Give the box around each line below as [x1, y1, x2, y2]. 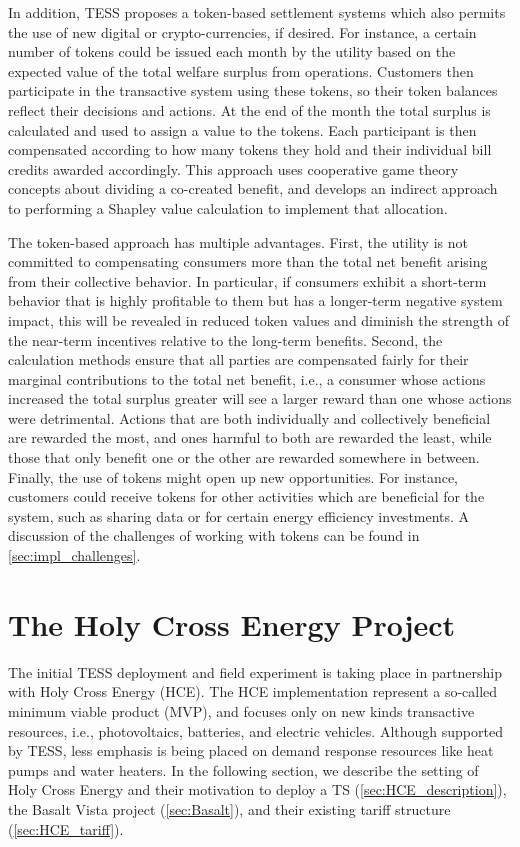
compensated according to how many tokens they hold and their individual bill [8, 139, 492, 160]
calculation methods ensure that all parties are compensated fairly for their [8, 349, 469, 370]
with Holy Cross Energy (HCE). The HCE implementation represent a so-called [8, 681, 498, 702]
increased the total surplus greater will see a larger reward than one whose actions [8, 388, 512, 409]
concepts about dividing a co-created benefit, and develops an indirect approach [8, 178, 498, 199]
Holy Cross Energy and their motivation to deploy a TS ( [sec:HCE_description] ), [8, 779, 507, 800]
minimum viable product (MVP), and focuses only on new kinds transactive [8, 700, 475, 721]
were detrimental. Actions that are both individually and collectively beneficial [8, 407, 491, 428]
